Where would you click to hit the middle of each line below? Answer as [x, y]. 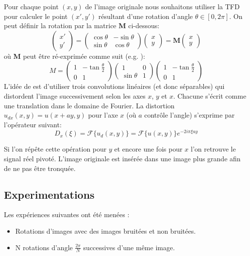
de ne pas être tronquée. [40, 168]
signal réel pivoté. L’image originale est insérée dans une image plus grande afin [122, 159]
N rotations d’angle [44, 247]
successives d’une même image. [129, 247]
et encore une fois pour [148, 149]
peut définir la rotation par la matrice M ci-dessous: [82, 26]
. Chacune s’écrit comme [210, 95]
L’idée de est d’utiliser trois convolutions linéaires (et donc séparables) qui [114, 86]
